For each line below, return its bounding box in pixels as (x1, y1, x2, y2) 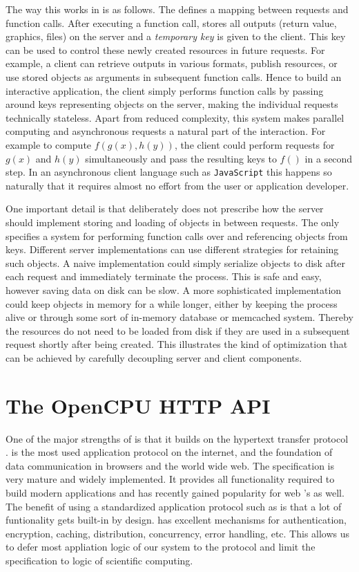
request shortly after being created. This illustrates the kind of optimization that (6, 337, 348, 351)
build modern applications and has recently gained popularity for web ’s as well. (6, 486, 345, 499)
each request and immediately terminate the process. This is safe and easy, (6, 269, 322, 284)
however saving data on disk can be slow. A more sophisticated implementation (6, 282, 342, 297)
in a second (304, 151, 353, 165)
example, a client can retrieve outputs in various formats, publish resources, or (6, 56, 338, 71)
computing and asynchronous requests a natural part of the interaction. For (6, 124, 326, 138)
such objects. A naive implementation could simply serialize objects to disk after (6, 255, 346, 270)
